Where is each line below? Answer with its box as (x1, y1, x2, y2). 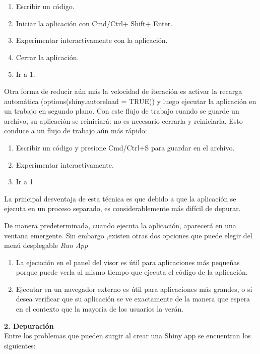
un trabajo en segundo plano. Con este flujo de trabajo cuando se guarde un (4, 106, 239, 116)
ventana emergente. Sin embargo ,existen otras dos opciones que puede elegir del (4, 230, 252, 240)
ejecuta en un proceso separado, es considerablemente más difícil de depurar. (4, 203, 241, 214)
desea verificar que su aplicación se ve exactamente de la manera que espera (16, 293, 250, 304)
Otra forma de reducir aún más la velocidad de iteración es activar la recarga (4, 85, 242, 96)
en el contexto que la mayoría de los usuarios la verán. (16, 304, 184, 314)
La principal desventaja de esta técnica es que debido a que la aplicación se (4, 193, 236, 204)
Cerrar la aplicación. (16, 52, 79, 62)
